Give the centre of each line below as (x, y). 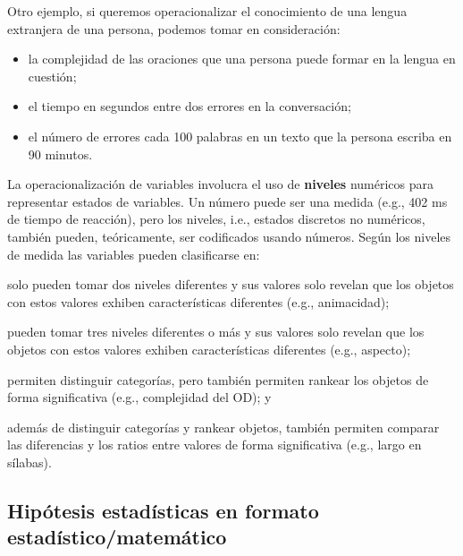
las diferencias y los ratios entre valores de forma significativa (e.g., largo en (215, 445)
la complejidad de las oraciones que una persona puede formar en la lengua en (242, 59)
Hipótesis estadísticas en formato (163, 510)
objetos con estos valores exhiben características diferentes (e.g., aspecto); (209, 349)
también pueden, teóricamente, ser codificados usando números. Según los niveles (229, 236)
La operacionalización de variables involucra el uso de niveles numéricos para (220, 184)
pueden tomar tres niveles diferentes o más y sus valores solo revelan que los (216, 332)
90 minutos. (60, 154)
